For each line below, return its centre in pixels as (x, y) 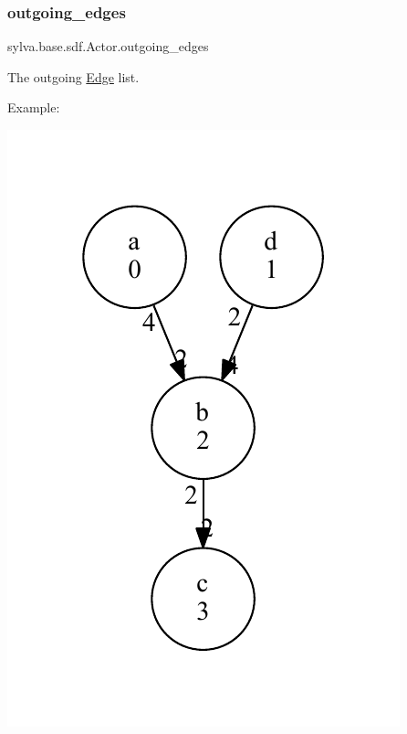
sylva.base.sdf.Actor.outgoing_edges (108, 46)
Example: (34, 107)
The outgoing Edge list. (73, 76)
